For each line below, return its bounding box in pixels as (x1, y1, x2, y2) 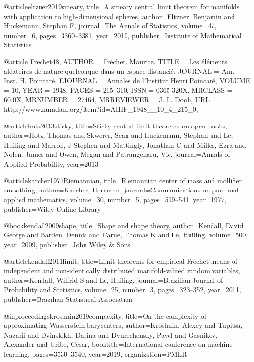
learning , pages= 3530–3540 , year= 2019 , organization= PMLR (4, 349, 187, 359)
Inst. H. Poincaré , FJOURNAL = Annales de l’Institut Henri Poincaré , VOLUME (4, 75, 251, 85)
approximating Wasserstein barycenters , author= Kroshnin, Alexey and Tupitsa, (4, 320, 243, 330)
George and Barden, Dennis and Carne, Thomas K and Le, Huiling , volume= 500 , (4, 230, 248, 240)
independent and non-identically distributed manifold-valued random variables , (4, 265, 240, 276)
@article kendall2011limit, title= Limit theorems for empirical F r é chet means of (4, 256, 237, 266)
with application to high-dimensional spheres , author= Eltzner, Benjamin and (4, 11, 235, 21)
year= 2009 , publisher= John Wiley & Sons (4, 239, 130, 250)
